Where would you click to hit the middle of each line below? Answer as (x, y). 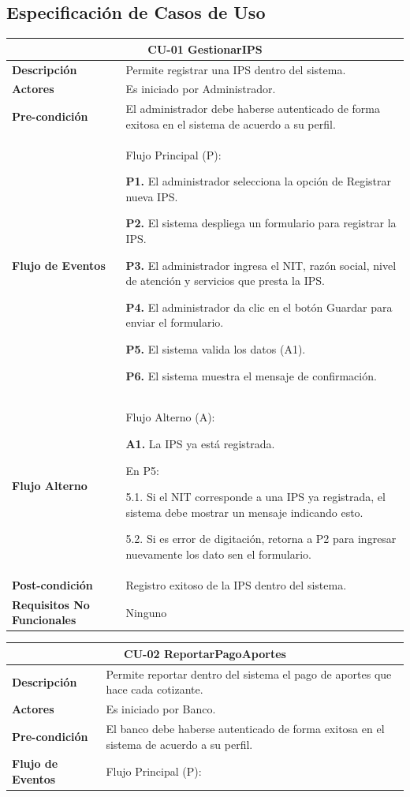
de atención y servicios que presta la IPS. (225, 281)
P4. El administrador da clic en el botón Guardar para (259, 307)
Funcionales (44, 620)
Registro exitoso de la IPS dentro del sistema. (236, 584)
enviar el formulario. (175, 322)
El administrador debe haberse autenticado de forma (253, 109)
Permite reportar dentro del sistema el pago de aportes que (249, 674)
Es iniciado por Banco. (161, 709)
